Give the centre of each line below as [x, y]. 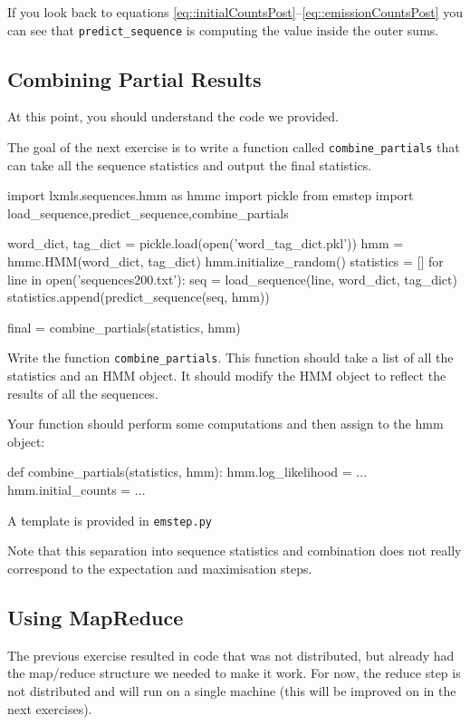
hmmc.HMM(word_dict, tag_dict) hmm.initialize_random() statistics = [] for [225, 261]
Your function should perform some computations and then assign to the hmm [225, 424]
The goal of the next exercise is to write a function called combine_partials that [234, 147]
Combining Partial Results [134, 78]
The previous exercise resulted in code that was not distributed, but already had [231, 655]
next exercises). [50, 708]
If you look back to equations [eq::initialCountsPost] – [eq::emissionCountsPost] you [235, 12]
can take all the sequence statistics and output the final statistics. [190, 164]
